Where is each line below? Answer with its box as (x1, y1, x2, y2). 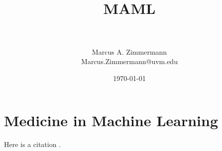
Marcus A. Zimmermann (92, 46, 167, 57)
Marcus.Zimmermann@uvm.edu (81, 56, 178, 67)
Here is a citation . (4, 139, 61, 150)
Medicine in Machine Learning (4, 110, 219, 131)
